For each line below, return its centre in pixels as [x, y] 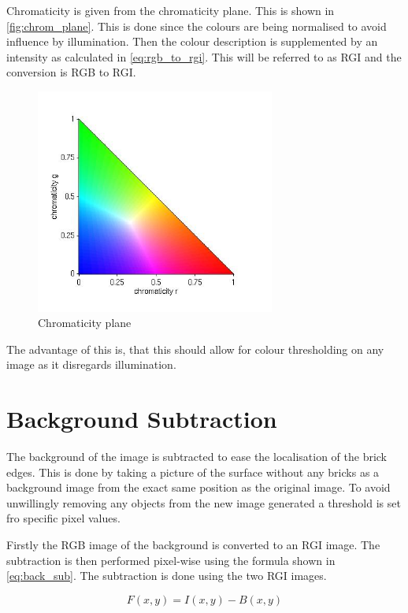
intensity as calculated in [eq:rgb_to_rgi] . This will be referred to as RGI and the [204, 56]
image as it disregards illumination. [91, 364]
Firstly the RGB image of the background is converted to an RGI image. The [193, 545]
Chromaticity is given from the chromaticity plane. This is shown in [171, 10]
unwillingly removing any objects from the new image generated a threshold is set [204, 502]
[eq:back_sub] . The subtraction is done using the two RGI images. [167, 576]
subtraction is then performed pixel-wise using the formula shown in [171, 560]
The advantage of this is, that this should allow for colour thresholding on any [195, 349]
